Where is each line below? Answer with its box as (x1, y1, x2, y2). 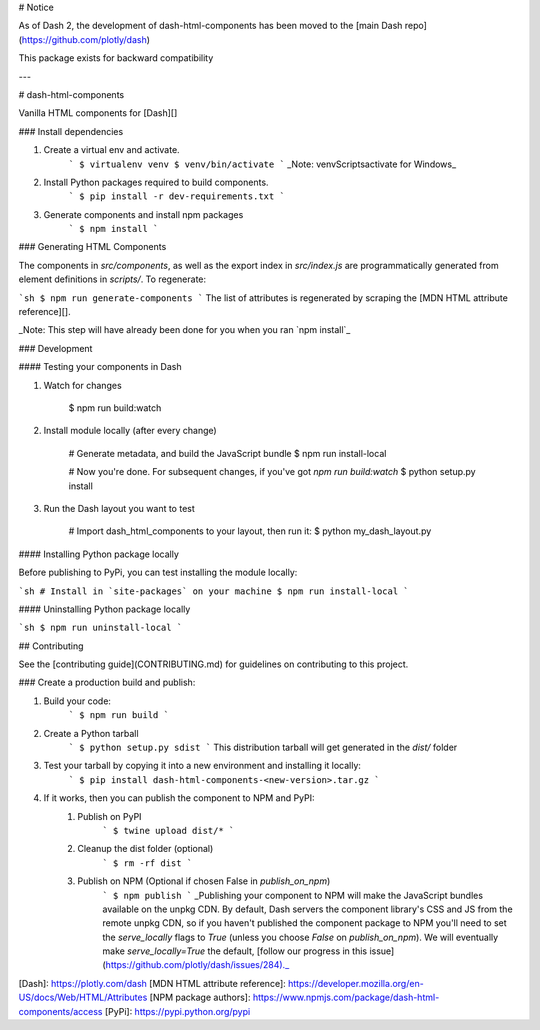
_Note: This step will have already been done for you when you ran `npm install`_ (18, 324, 351, 336)
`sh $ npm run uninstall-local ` (18, 622, 183, 634)
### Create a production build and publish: (18, 676, 196, 689)
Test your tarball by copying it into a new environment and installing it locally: (43, 760, 362, 772)
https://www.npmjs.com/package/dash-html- (252, 991, 440, 1004)
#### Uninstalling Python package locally (18, 603, 191, 615)
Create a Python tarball (43, 727, 139, 739)
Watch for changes (43, 379, 122, 391)
